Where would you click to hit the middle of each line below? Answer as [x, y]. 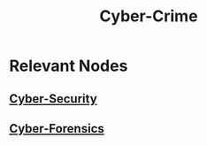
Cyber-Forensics [57, 129]
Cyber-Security [53, 99]
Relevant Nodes [69, 66]
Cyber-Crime [149, 16]
